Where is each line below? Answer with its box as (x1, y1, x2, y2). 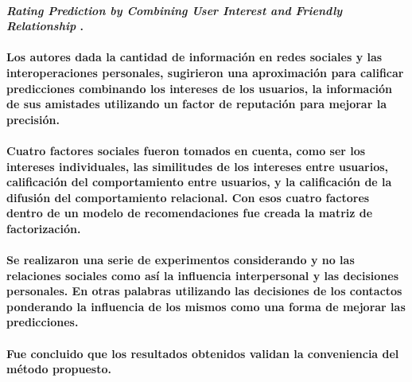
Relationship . (6, 18, 84, 34)
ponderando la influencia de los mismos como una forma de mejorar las (6, 298, 406, 314)
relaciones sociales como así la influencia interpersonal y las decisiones (6, 267, 399, 283)
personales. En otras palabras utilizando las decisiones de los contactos (6, 283, 402, 299)
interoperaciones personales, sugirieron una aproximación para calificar (6, 64, 404, 80)
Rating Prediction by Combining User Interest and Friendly (6, 2, 343, 18)
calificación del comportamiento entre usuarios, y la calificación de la (6, 173, 392, 190)
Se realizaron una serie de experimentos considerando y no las (6, 251, 355, 268)
